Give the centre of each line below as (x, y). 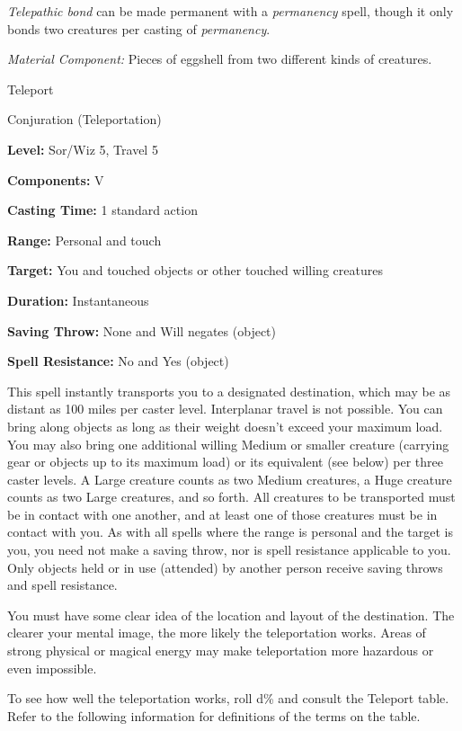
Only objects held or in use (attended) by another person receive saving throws (225, 567)
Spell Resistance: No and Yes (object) (118, 361)
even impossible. (52, 668)
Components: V (56, 179)
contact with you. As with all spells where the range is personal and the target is (231, 532)
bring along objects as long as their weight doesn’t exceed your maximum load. (225, 426)
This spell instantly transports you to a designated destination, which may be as (229, 391)
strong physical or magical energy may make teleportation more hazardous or (221, 651)
